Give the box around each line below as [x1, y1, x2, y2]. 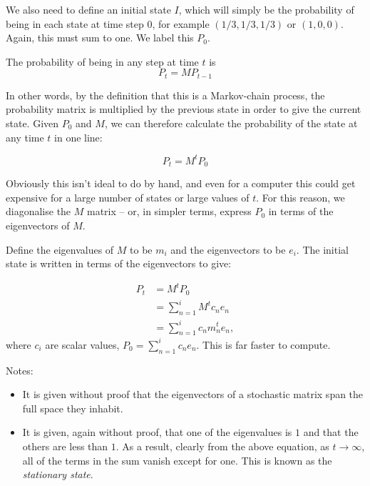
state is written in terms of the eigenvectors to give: [6, 256, 232, 271]
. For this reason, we [256, 189, 345, 204]
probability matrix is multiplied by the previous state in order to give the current [6, 101, 361, 116]
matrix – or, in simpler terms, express [87, 204, 252, 219]
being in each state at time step [6, 16, 144, 31]
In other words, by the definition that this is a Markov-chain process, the [6, 87, 325, 102]
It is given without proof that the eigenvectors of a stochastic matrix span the [22, 387, 364, 402]
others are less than [22, 439, 108, 454]
